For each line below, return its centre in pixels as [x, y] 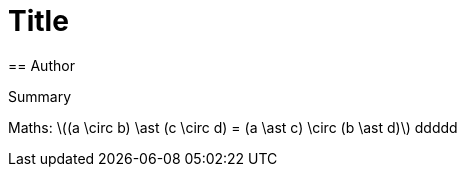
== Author [41, 65]
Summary [40, 96]
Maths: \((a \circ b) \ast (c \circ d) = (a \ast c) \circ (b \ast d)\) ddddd [233, 127]
